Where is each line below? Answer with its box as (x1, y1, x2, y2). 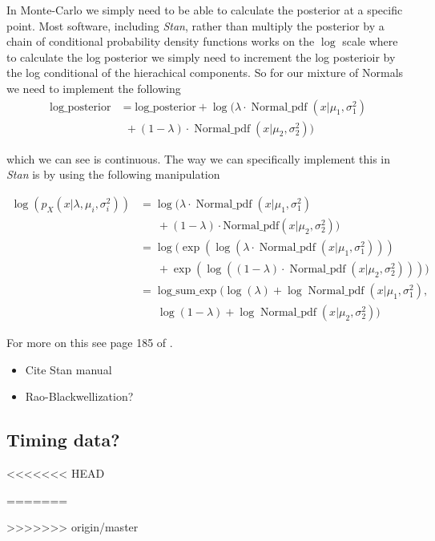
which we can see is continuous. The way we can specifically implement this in (6, 150, 391, 167)
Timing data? (6, 427, 120, 452)
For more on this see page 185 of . (6, 334, 173, 350)
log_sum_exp (157, 285, 217, 297)
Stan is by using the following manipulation (6, 166, 220, 183)
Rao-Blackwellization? (25, 388, 134, 405)
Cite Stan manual (25, 361, 112, 377)
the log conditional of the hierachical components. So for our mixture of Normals (6, 64, 404, 81)
